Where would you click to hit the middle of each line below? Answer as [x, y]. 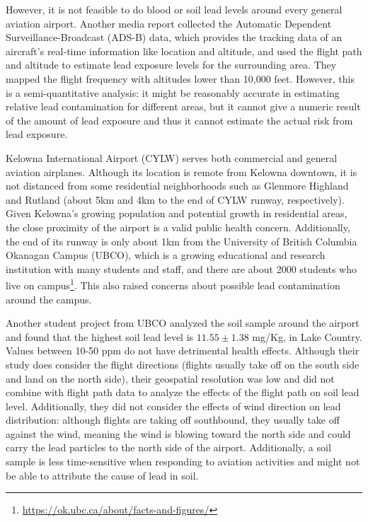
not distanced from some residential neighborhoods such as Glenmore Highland [177, 186]
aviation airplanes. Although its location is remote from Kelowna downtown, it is [182, 172]
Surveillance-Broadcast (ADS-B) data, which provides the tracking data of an [174, 37]
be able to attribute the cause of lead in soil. [102, 475]
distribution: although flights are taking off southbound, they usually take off [173, 420]
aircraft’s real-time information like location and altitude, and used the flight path [184, 51]
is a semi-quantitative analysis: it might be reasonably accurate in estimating [173, 92]
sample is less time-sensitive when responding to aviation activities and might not [183, 462]
